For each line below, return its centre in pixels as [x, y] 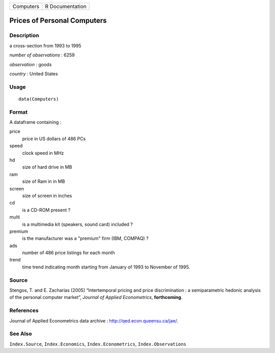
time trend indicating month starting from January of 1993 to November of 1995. [106, 267]
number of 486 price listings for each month [68, 253]
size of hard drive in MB [47, 167]
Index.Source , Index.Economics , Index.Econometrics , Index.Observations [98, 344]
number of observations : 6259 [42, 55]
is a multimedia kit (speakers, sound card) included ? [78, 224]
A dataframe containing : [35, 122]
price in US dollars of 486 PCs [54, 139]
